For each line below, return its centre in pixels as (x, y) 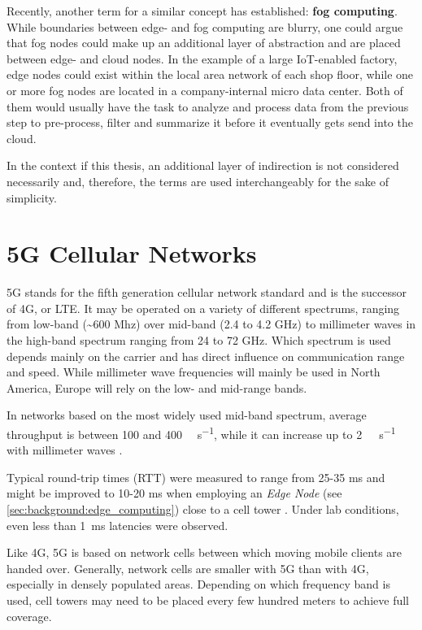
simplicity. (32, 197)
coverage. (29, 616)
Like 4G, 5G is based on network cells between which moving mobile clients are (204, 552)
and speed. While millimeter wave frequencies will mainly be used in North (194, 372)
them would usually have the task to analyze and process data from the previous (208, 106)
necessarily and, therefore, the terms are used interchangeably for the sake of (198, 181)
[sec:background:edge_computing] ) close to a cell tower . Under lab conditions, (203, 509)
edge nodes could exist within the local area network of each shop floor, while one (210, 74)
